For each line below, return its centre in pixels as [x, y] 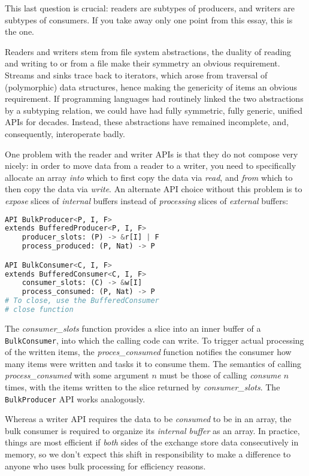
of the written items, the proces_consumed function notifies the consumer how [148, 352]
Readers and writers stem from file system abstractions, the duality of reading [148, 51]
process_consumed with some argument [77, 375]
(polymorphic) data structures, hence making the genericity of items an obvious [151, 87]
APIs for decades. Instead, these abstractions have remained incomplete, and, [147, 122]
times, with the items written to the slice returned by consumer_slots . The [143, 386]
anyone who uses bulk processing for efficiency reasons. [105, 466]
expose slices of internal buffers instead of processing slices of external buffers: [147, 200]
